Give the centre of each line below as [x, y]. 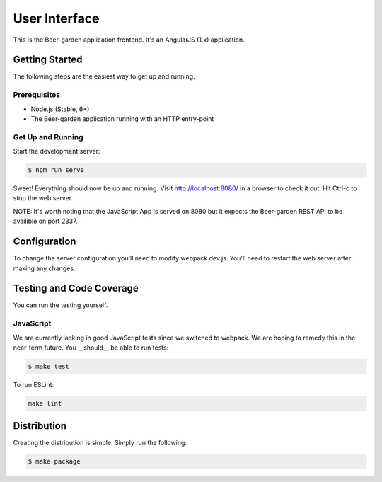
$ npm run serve [56, 170]
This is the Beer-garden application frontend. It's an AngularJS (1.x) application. [129, 40]
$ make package [54, 461]
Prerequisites [36, 95]
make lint [45, 403]
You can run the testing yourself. [60, 305]
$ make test [49, 366]
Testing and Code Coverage [76, 288]
